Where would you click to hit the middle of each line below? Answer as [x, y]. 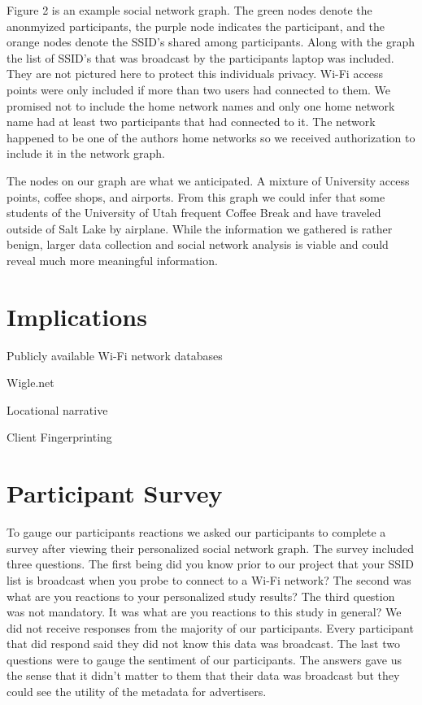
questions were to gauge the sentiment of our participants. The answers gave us [204, 659]
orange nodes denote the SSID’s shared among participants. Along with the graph [211, 42]
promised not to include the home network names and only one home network [201, 105]
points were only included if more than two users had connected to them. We [199, 89]
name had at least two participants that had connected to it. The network [191, 122]
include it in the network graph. [86, 153]
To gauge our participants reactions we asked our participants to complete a [196, 532]
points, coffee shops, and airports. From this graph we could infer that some [196, 196]
